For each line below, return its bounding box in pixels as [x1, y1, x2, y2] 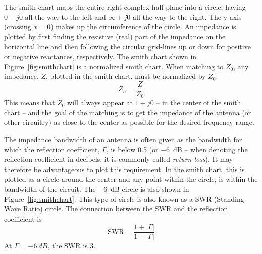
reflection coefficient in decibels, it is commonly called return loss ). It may [4, 154, 233, 164]
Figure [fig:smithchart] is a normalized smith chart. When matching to [4, 61, 224, 71]
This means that [4, 97, 55, 108]
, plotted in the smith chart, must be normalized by [46, 71, 206, 81]
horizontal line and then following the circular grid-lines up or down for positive [4, 41, 251, 52]
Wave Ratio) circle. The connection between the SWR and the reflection [4, 203, 228, 214]
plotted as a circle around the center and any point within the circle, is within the [4, 174, 258, 184]
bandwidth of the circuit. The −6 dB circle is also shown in [4, 184, 189, 194]
